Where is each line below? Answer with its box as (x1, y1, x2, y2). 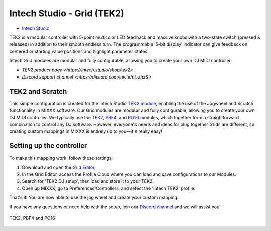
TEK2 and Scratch (9, 87, 67, 96)
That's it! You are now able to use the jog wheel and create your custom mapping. (9, 194, 179, 201)
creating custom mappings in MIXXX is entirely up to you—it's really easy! (9, 128, 163, 134)
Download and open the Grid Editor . (22, 164, 96, 170)
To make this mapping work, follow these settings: (9, 155, 113, 161)
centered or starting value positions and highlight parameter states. (9, 48, 149, 54)
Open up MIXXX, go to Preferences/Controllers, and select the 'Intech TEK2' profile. (22, 185, 196, 191)
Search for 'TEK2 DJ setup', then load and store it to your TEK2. (22, 178, 154, 184)
